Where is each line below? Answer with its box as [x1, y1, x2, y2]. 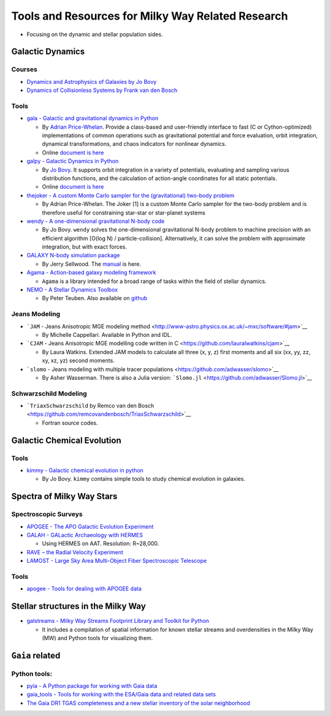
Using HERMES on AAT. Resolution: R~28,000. [42, 540, 159, 548]
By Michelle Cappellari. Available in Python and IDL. [42, 331, 172, 338]
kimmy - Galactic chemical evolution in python [26, 467, 144, 474]
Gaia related [11, 650, 61, 661]
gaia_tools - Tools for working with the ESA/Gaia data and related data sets [26, 691, 216, 698]
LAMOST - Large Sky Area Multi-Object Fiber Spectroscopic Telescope [26, 557, 207, 565]
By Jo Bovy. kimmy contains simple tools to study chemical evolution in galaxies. [42, 475, 245, 483]
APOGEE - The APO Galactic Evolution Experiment [26, 522, 154, 530]
